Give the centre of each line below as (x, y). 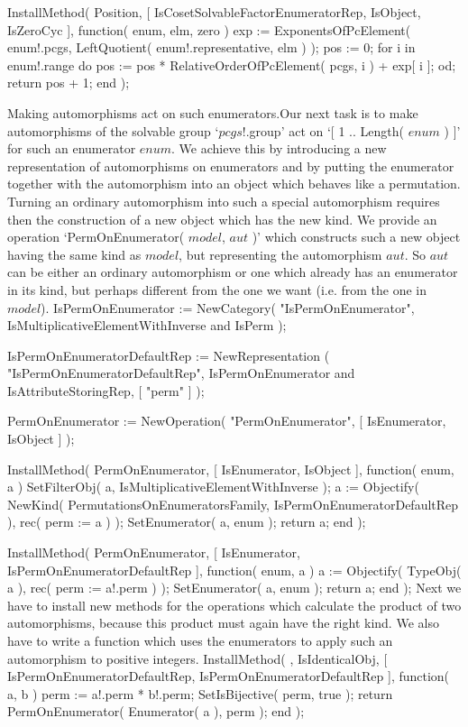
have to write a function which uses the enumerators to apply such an (200, 640)
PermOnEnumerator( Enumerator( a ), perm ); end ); (156, 711)
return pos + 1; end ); (69, 83)
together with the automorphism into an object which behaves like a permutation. (234, 184)
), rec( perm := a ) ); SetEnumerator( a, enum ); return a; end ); (187, 522)
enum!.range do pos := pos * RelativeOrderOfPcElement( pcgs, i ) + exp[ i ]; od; (232, 64)
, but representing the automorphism (280, 254)
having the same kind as (74, 254)
